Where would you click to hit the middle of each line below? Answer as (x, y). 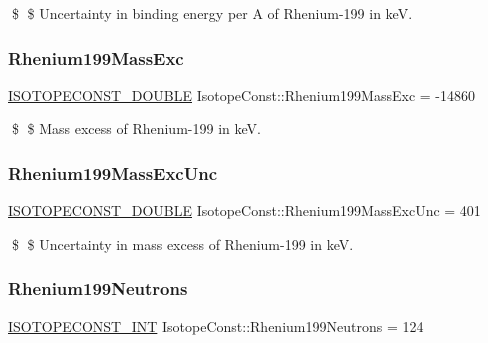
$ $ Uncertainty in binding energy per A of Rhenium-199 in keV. (212, 13)
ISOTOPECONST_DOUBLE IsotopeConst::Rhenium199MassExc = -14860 (242, 94)
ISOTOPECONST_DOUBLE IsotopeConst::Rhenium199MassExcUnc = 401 (244, 210)
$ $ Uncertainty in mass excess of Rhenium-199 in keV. (182, 243)
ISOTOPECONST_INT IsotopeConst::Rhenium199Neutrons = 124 (216, 325)
